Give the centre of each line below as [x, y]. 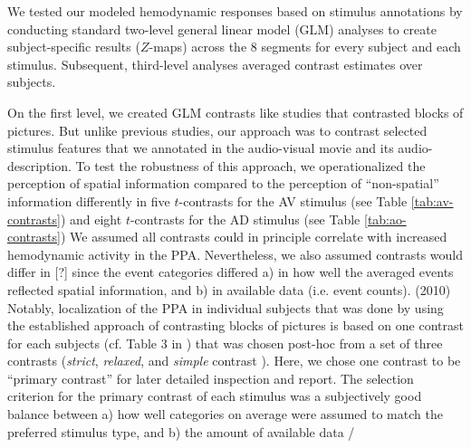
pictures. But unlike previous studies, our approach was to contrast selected [217, 130]
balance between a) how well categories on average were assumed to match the [225, 414]
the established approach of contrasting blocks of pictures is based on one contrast [235, 325]
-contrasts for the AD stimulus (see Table [245, 219]
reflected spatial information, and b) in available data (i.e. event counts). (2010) [229, 289]
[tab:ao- [385, 219]
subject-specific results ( [74, 47]
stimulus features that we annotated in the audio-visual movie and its [201, 148]
